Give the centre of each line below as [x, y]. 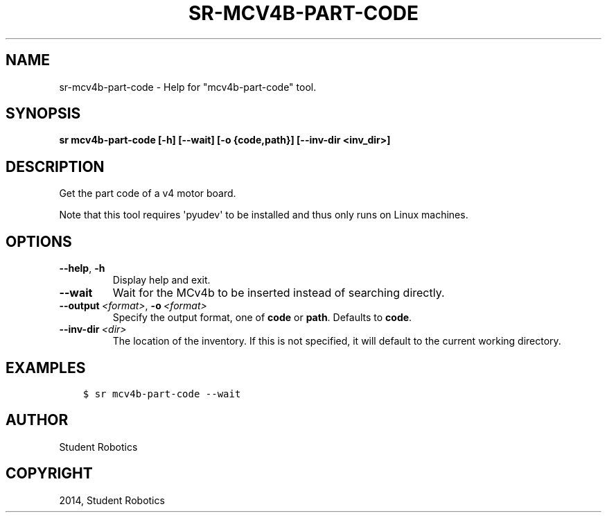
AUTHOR [37, 420]
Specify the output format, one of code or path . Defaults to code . [262, 318]
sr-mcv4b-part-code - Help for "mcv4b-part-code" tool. [188, 87]
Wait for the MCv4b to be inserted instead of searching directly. [279, 293]
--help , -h [82, 268]
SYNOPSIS [43, 114]
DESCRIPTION [55, 166]
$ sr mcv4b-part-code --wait [162, 394]
